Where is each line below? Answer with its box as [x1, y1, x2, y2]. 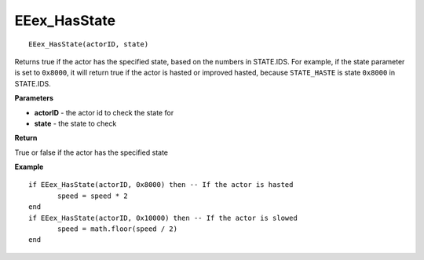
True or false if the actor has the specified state [14, 148, 169, 157]
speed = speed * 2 [57, 191, 129, 200]
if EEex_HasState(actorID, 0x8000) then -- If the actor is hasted [28, 181, 294, 189]
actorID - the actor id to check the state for [34, 108, 174, 117]
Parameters [14, 93, 54, 103]
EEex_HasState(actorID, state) [28, 39, 149, 49]
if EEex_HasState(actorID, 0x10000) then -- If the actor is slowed [28, 213, 298, 222]
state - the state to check [34, 119, 117, 128]
